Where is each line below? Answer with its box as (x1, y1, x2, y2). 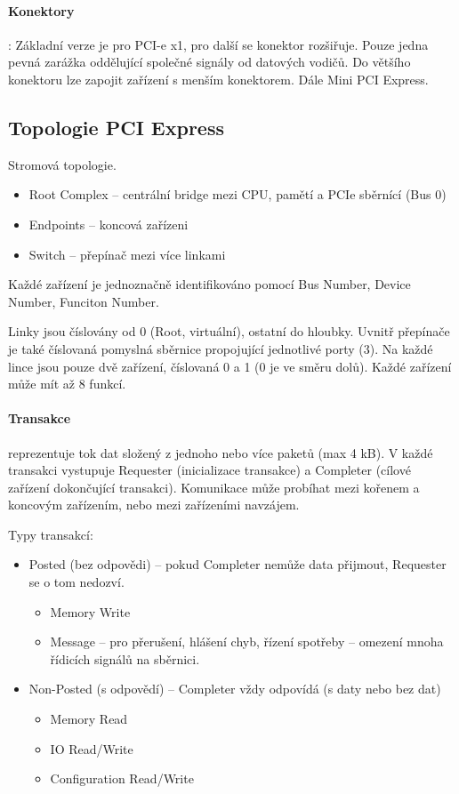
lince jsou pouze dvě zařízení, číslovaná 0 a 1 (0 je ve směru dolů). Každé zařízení (8, 357, 452, 375)
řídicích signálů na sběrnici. (50, 649, 200, 668)
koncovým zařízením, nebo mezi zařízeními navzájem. (8, 495, 300, 514)
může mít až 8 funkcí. (8, 374, 126, 393)
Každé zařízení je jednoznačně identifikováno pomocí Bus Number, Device (8, 275, 411, 293)
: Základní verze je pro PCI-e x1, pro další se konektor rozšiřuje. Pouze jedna (8, 35, 429, 53)
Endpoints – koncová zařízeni (28, 214, 189, 233)
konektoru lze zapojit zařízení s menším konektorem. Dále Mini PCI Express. (8, 69, 429, 88)
